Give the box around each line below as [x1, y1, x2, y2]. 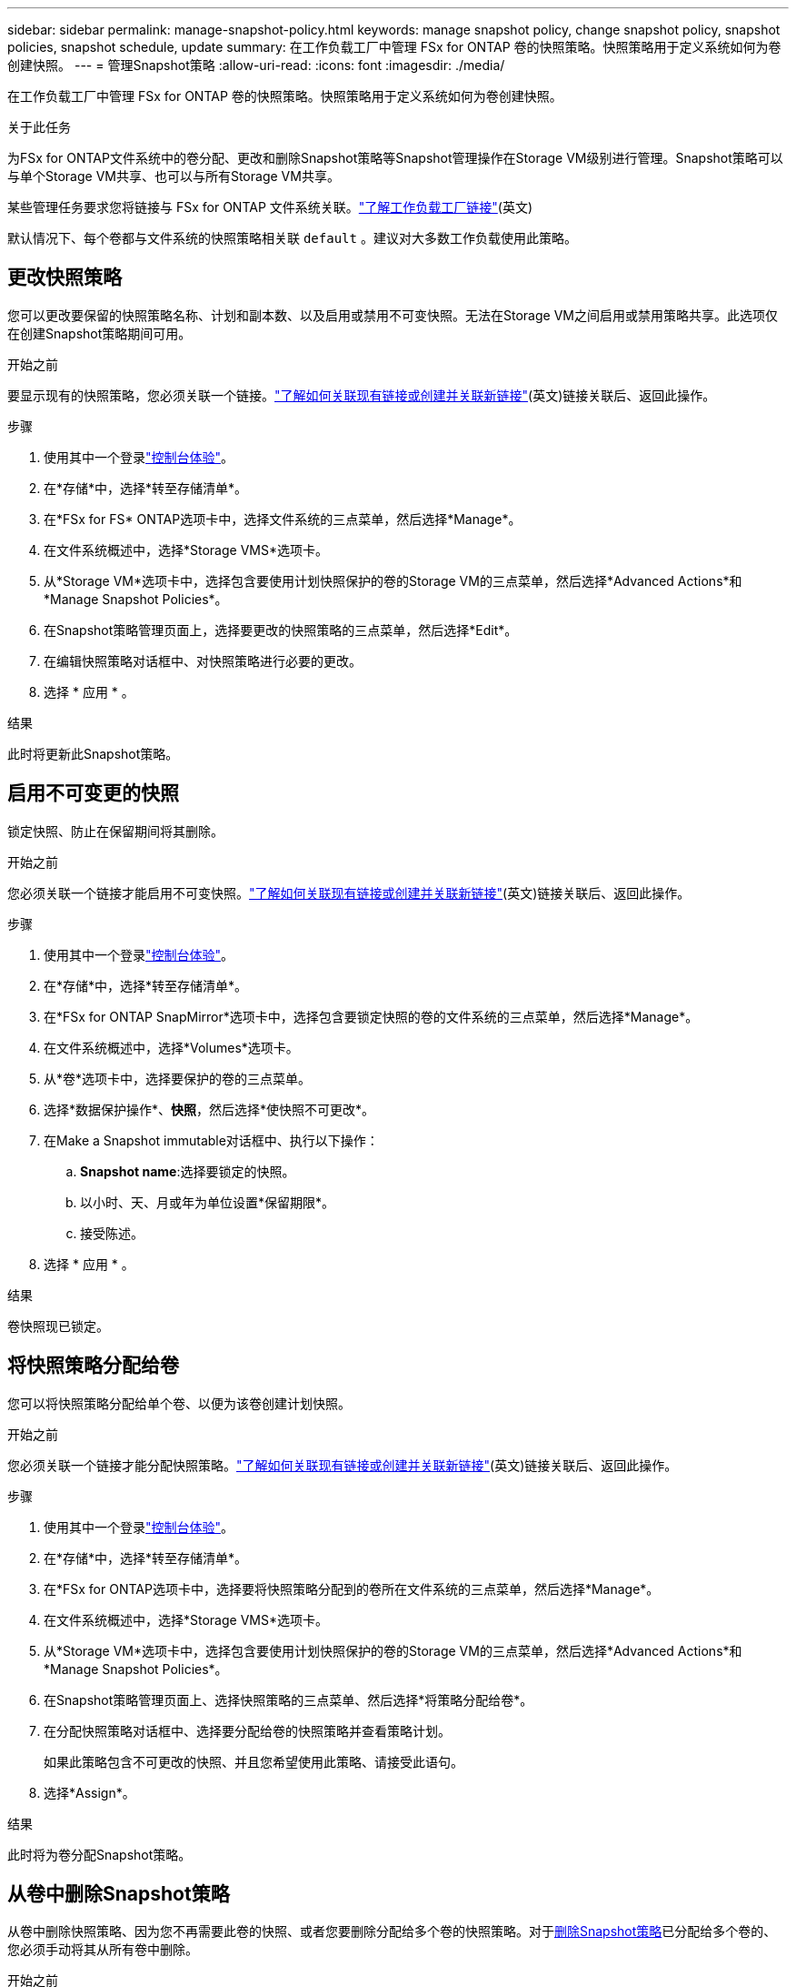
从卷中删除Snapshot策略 [7, 1881, 230, 1905]
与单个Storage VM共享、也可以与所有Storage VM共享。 [7, 168, 340, 184]
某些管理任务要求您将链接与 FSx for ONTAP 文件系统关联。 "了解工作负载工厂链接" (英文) [7, 199, 533, 215]
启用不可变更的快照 [7, 782, 179, 805]
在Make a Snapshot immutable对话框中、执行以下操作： [44, 1132, 379, 1148]
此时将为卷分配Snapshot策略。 [7, 1846, 192, 1862]
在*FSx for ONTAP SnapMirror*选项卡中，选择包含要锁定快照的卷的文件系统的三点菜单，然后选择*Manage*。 [44, 1008, 699, 1024]
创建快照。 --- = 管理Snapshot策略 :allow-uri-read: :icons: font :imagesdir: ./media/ [7, 57, 505, 73]
